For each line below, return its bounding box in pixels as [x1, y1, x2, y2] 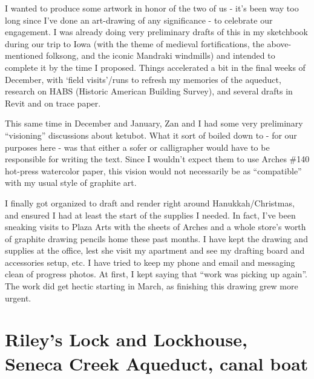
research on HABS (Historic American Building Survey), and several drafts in [5, 85, 293, 97]
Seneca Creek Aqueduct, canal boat [5, 351, 309, 375]
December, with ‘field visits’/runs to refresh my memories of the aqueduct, [5, 73, 281, 85]
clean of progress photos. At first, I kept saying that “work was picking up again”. [5, 268, 307, 280]
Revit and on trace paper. [5, 96, 101, 109]
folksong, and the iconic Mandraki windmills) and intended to [46, 49, 275, 62]
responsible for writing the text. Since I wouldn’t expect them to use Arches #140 [5, 153, 310, 165]
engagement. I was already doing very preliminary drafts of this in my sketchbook [5, 25, 309, 38]
